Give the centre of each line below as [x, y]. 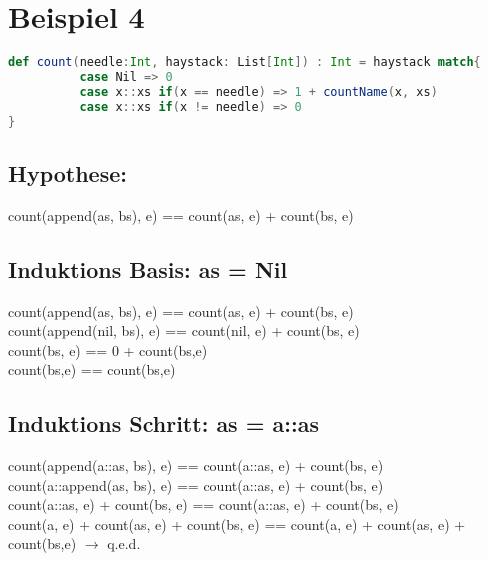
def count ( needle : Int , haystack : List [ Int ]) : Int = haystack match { [244, 62]
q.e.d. [124, 543]
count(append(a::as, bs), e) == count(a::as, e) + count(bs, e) [196, 465]
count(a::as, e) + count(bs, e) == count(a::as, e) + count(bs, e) [203, 504]
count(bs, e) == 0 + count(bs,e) [108, 349]
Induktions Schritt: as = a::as [163, 423]
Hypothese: [67, 172]
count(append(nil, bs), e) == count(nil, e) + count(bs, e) [184, 330]
